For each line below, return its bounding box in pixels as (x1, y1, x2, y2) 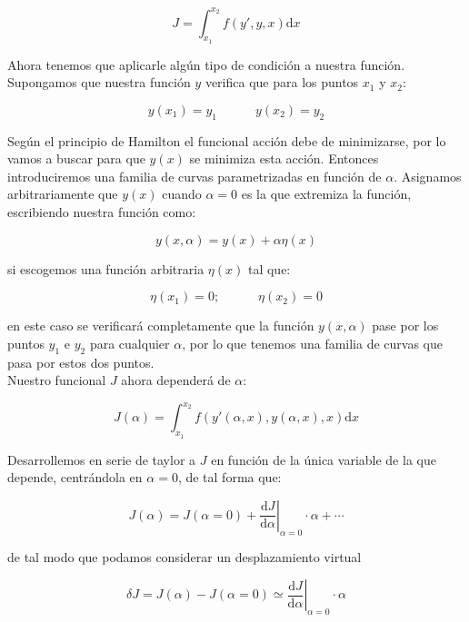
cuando (162, 184, 202, 203)
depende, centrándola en (7, 468, 143, 487)
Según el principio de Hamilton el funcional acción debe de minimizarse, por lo (7, 131, 446, 150)
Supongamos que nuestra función (7, 73, 191, 92)
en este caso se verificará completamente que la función (7, 316, 314, 335)
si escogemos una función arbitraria (7, 259, 205, 278)
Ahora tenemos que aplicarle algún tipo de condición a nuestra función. (7, 54, 405, 74)
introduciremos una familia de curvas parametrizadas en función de (7, 166, 382, 185)
